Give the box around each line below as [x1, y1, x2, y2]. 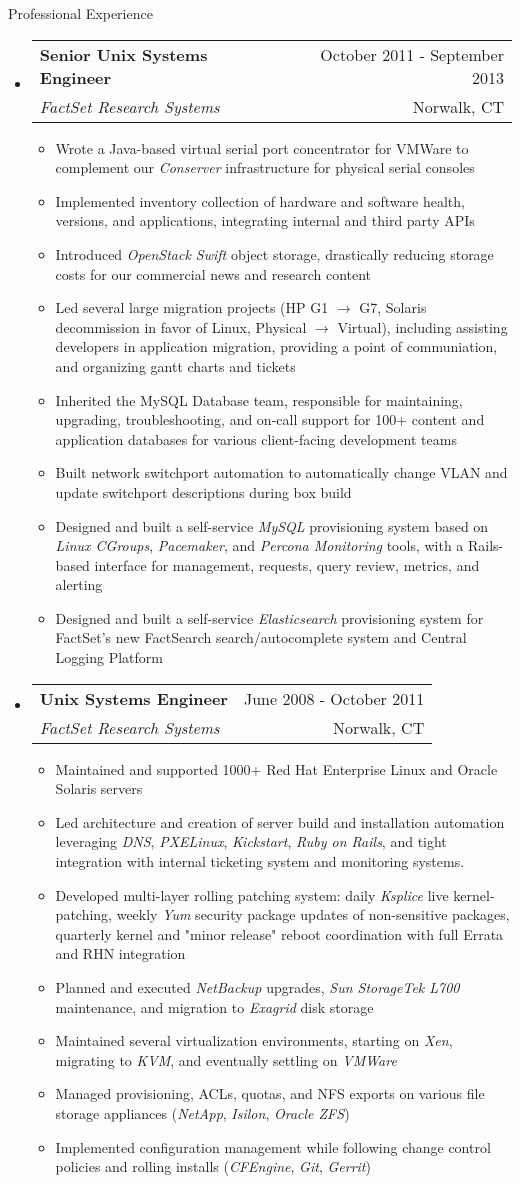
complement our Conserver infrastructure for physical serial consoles [55, 157, 475, 178]
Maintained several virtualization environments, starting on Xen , [55, 1030, 453, 1051]
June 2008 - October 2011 [243, 686, 425, 710]
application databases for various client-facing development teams [55, 428, 457, 449]
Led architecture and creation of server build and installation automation [55, 811, 505, 832]
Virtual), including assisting [337, 316, 508, 337]
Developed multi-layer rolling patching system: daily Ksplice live [55, 884, 449, 905]
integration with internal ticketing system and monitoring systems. [55, 851, 465, 872]
